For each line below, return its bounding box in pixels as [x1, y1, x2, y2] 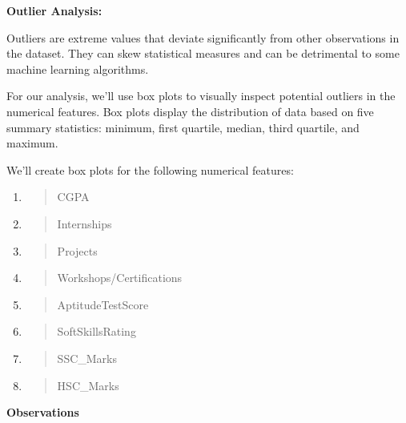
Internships [57, 215, 112, 232]
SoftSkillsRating [57, 323, 136, 340]
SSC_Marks [57, 349, 118, 366]
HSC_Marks [57, 377, 119, 393]
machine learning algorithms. [6, 60, 149, 77]
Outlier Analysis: [6, 2, 103, 18]
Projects [57, 242, 98, 259]
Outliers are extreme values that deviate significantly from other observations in [6, 29, 400, 46]
